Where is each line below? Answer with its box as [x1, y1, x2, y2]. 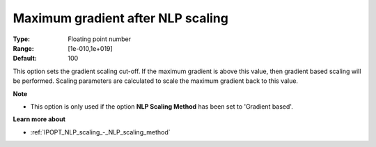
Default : [13, 54, 38, 63]
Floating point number [68, 35, 132, 43]
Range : [13, 44, 34, 52]
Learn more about [13, 115, 66, 123]
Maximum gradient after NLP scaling [13, 10, 229, 26]
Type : [13, 35, 31, 43]
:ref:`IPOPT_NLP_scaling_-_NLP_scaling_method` [30, 127, 171, 136]
